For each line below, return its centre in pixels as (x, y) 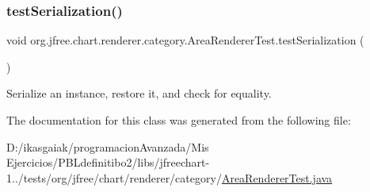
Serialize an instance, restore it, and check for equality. (139, 93)
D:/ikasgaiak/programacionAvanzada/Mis (108, 146)
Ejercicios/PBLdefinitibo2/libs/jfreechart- (108, 162)
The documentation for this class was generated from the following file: (179, 120)
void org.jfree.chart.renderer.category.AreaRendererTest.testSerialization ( (185, 40)
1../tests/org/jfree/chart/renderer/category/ (114, 177)
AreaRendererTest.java (277, 177)
